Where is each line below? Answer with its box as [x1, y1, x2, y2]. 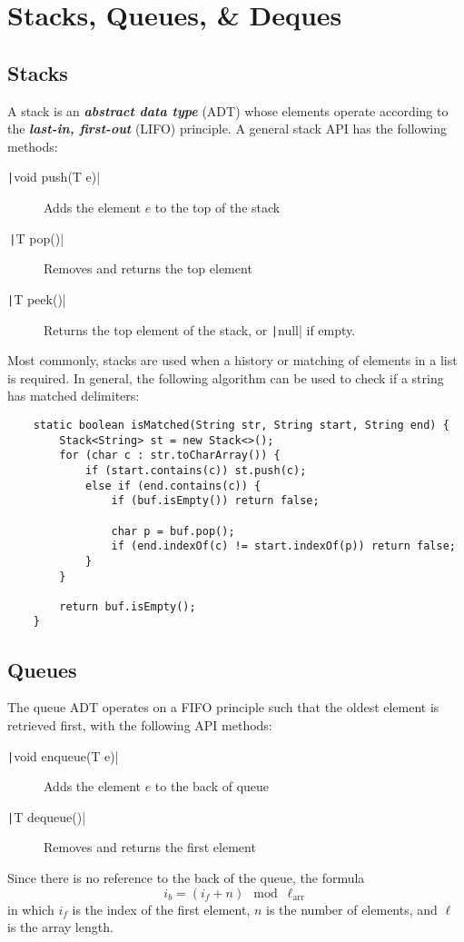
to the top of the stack [154, 198, 281, 217]
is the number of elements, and [266, 899, 438, 918]
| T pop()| [9, 228, 64, 247]
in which [7, 899, 54, 918]
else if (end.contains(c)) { [84, 479, 262, 492]
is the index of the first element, [72, 899, 251, 918]
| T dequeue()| [7, 807, 86, 826]
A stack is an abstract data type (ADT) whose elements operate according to [7, 101, 449, 120]
